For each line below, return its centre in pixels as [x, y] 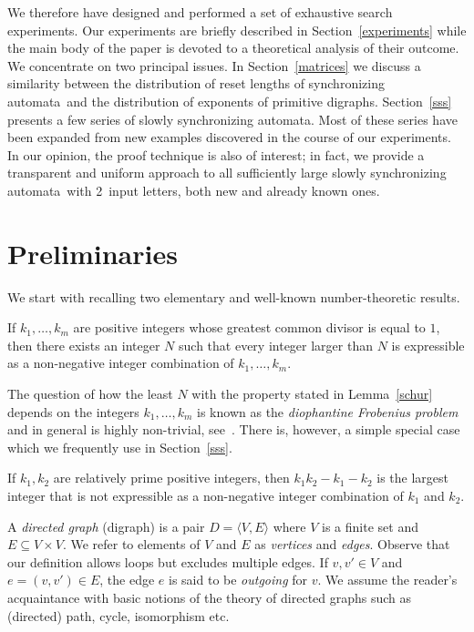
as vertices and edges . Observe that [352, 544]
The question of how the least [90, 394]
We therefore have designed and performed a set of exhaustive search [200, 12]
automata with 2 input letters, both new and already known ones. [194, 190]
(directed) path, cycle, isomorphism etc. [118, 615]
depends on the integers [73, 411]
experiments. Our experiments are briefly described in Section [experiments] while [237, 30]
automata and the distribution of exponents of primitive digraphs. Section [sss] [230, 101]
